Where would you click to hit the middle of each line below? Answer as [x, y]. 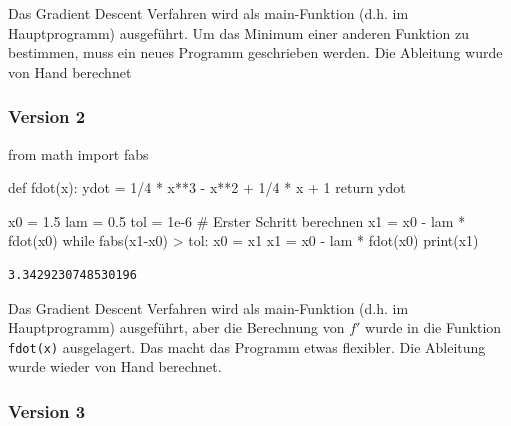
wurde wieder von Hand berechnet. [115, 366]
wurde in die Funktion [433, 327]
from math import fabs [78, 153]
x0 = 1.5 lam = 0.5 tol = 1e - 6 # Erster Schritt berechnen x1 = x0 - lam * [237, 220]
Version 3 [47, 410]
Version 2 [47, 116]
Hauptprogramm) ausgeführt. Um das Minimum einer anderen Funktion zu [239, 32]
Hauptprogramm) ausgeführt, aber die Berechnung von [176, 327]
